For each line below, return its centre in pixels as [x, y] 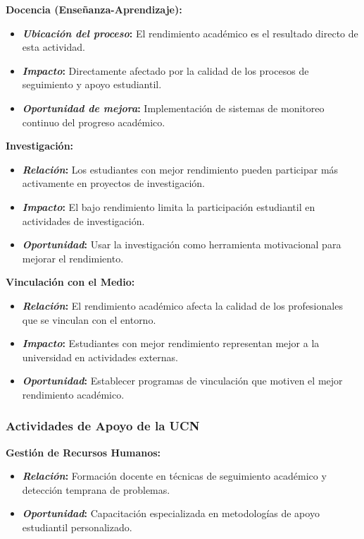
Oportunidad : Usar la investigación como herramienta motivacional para [182, 244]
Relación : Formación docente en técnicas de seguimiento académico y [174, 476]
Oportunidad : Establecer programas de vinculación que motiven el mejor [182, 381]
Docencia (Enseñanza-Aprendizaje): [94, 9]
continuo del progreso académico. [94, 122]
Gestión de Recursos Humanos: [83, 452]
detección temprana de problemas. [96, 489]
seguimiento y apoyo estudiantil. [92, 84]
